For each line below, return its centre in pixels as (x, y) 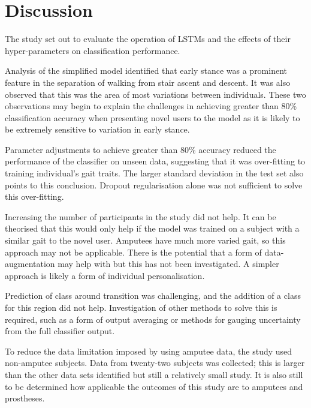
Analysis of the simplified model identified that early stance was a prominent (146, 70)
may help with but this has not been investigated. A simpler (168, 264)
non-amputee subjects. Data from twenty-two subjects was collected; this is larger (155, 363)
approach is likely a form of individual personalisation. (105, 275)
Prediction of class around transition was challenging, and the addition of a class (153, 295)
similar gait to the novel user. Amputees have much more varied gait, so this (145, 240)
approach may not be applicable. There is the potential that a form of (133, 252)
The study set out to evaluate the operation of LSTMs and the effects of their (148, 39)
